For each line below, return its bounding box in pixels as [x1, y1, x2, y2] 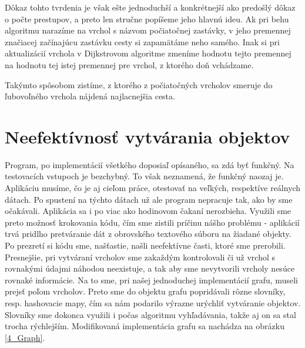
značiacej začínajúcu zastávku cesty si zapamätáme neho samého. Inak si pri [5, 35, 280, 48]
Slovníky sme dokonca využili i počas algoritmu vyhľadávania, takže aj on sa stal [5, 308, 296, 320]
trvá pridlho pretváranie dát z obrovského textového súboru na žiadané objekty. [5, 227, 291, 240]
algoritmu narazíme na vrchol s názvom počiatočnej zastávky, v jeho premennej [5, 24, 291, 36]
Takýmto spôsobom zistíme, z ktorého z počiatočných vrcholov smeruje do [5, 78, 273, 91]
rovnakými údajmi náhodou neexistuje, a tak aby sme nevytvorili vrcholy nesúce [5, 262, 295, 275]
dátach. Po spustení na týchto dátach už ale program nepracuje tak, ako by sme [5, 193, 293, 205]
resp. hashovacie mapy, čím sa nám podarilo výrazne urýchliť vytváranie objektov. [5, 297, 301, 309]
